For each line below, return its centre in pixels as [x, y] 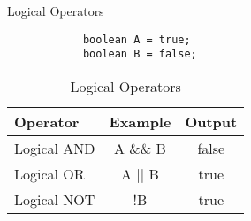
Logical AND [55, 148]
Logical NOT [55, 199]
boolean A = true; [137, 39]
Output [211, 121]
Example [140, 121]
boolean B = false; [140, 54]
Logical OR [49, 173]
